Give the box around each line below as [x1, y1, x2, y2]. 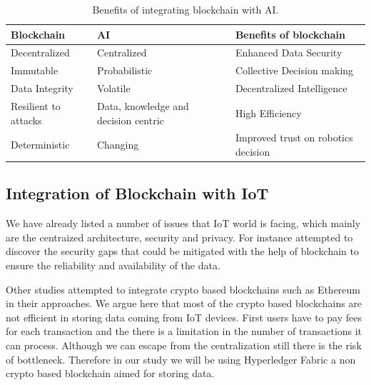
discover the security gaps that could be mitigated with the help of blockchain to [6, 244, 359, 259]
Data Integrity [11, 81, 73, 96]
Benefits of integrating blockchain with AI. [92, 2, 279, 16]
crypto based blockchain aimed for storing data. [6, 366, 215, 381]
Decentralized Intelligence [235, 81, 347, 96]
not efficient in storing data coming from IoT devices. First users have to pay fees [6, 309, 362, 324]
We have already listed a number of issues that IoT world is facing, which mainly [6, 216, 361, 231]
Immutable [11, 63, 59, 78]
